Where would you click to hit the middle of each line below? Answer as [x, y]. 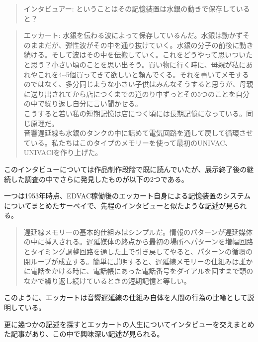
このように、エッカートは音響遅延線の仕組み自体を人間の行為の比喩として [126, 297]
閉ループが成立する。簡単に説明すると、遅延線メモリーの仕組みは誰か [138, 261]
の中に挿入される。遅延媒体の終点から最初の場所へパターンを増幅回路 [138, 242]
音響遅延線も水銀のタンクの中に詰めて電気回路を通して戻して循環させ [138, 133]
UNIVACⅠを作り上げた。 [63, 152]
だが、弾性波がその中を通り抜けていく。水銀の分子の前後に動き [149, 45]
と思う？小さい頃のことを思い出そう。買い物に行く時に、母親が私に [135, 64]
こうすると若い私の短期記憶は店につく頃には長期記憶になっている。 [135, 113]
